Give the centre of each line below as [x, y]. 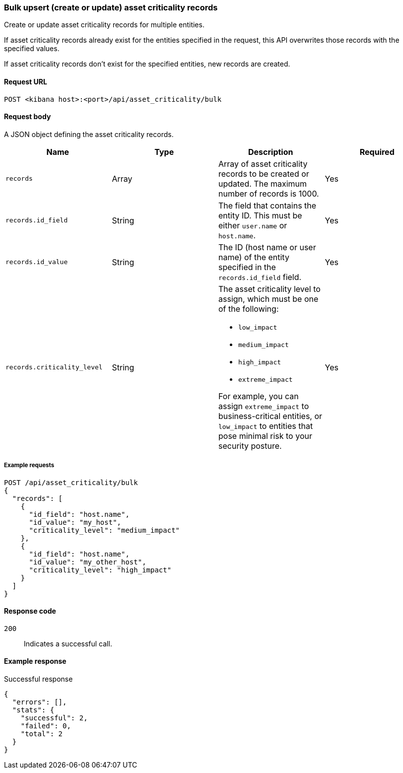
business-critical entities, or [270, 416]
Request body [28, 117]
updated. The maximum [263, 183]
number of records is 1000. [269, 193]
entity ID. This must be [260, 215]
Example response [35, 661]
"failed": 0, [46, 726]
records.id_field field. [260, 277]
